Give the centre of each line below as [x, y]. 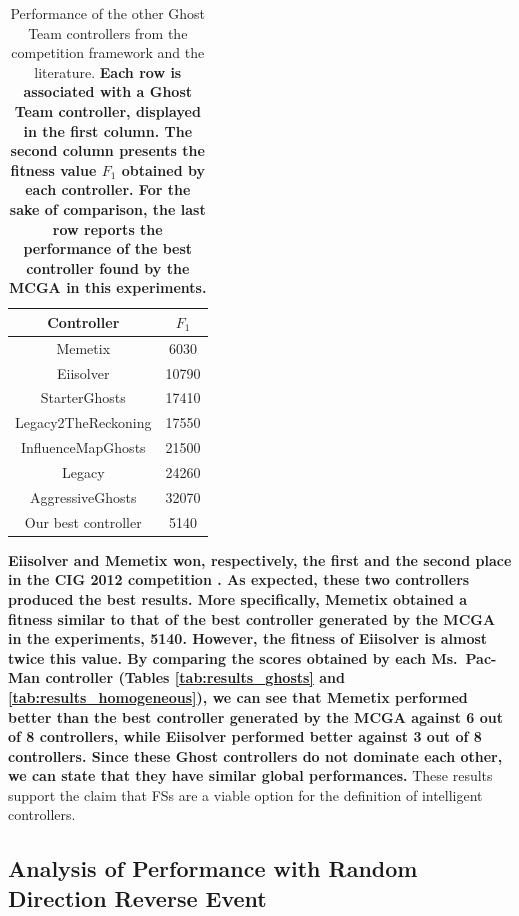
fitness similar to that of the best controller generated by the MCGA [252, 618]
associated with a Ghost [108, 91]
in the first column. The [108, 130]
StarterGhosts [83, 397]
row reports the [107, 228]
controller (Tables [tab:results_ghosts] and [195, 677]
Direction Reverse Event [137, 897]
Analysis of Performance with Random [213, 868]
